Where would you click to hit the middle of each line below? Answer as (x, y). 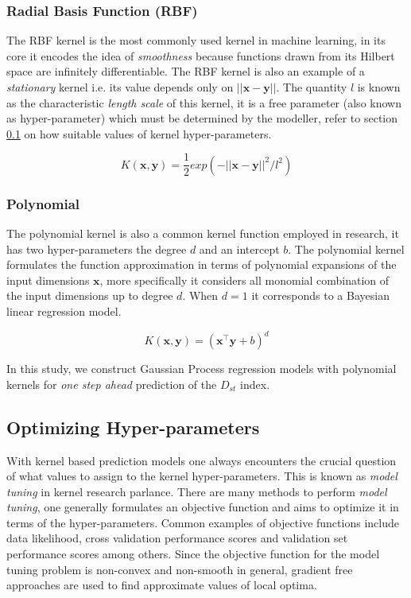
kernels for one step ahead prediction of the (112, 384)
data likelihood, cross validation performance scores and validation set (177, 538)
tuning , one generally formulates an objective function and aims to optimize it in (203, 507)
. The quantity (312, 87)
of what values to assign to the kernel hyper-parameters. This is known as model (202, 476)
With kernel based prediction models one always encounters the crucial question (202, 460)
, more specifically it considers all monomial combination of (244, 280)
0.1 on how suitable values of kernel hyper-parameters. (139, 133)
